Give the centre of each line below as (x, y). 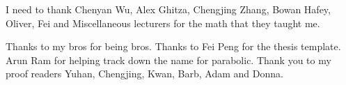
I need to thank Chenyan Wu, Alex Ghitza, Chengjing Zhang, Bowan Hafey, (168, 9)
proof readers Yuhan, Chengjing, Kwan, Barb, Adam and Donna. (144, 74)
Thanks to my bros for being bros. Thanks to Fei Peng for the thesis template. (173, 46)
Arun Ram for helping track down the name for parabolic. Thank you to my (168, 60)
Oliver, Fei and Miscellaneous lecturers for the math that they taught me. (163, 23)
